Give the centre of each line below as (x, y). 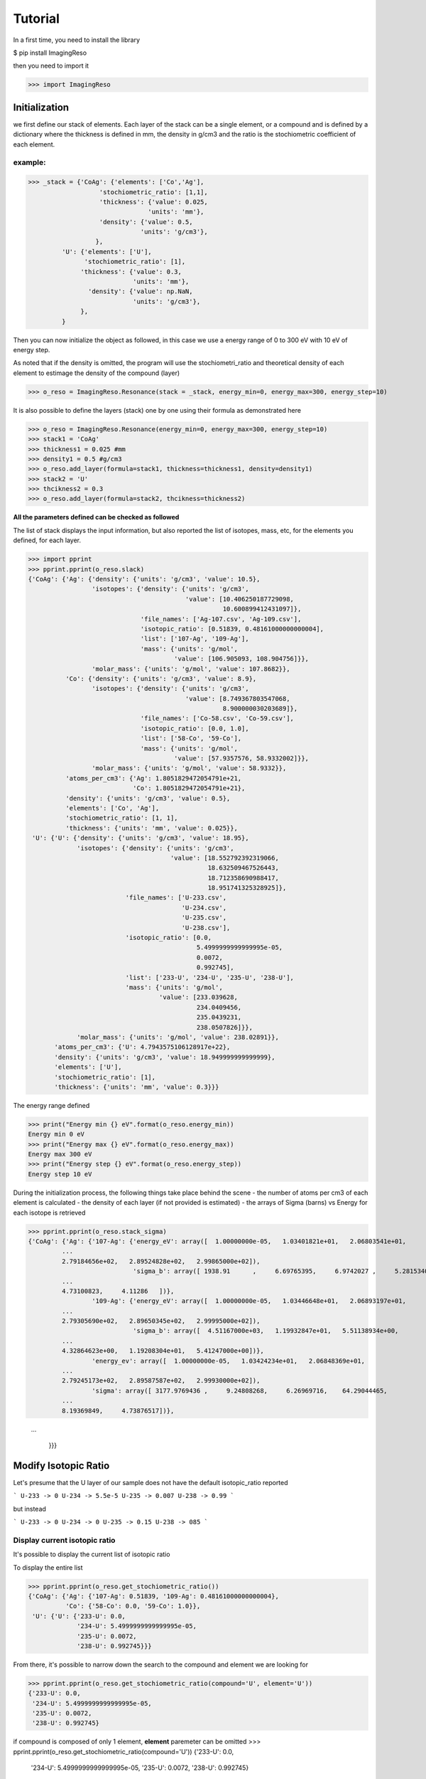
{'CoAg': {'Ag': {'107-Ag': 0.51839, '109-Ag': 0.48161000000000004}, (154, 1596)
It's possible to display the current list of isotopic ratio (92, 1554)
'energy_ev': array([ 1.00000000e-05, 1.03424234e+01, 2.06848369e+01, (228, 1361)
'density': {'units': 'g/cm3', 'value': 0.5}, (148, 798)
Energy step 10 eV (60, 1174)
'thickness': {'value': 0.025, (154, 202)
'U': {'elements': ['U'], (106, 252)
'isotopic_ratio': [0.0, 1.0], (195, 728)
